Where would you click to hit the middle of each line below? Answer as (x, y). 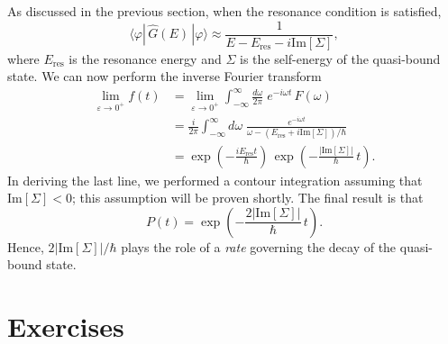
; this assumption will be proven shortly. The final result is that (247, 198)
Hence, (26, 246)
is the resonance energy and (145, 58)
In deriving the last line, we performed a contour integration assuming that (215, 180)
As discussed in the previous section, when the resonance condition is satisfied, (224, 11)
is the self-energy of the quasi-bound (340, 58)
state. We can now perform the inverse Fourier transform (165, 76)
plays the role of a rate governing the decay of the (259, 246)
